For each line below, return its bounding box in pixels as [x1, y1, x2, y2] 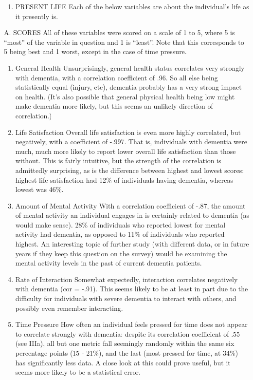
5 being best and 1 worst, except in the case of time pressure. [4, 46, 187, 57]
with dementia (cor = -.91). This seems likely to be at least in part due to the [15, 284, 248, 294]
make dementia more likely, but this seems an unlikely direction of [15, 101, 213, 111]
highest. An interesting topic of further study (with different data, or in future [15, 239, 249, 249]
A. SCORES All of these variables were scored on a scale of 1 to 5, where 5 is [4, 27, 235, 38]
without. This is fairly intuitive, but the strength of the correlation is [15, 155, 221, 166]
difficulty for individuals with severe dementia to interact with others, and [15, 293, 236, 304]
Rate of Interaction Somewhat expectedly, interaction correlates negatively [15, 274, 238, 284]
